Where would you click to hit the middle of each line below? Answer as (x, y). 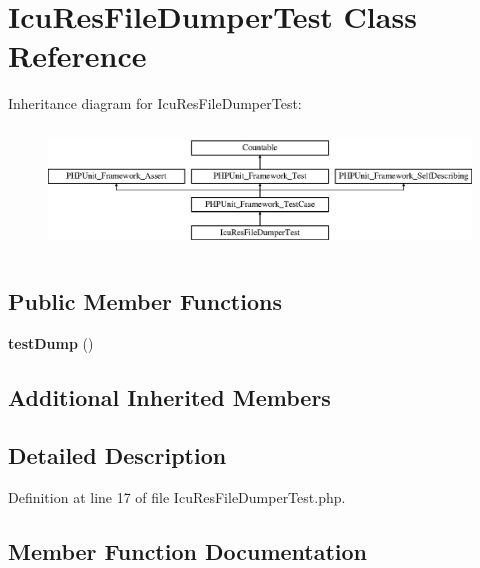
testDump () (51, 342)
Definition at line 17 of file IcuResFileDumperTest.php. (177, 497)
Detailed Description (117, 455)
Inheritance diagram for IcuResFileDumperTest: (155, 103)
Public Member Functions (145, 300)
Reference (77, 55)
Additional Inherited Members (169, 396)
